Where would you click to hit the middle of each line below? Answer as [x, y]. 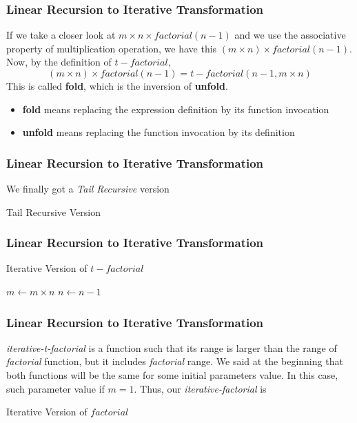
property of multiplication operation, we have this [112, 48]
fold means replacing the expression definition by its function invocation [176, 109]
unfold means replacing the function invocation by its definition [159, 132]
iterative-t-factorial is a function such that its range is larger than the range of [172, 347]
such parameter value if [55, 388]
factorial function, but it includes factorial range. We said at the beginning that [175, 361]
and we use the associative [290, 35]
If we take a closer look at [61, 35]
